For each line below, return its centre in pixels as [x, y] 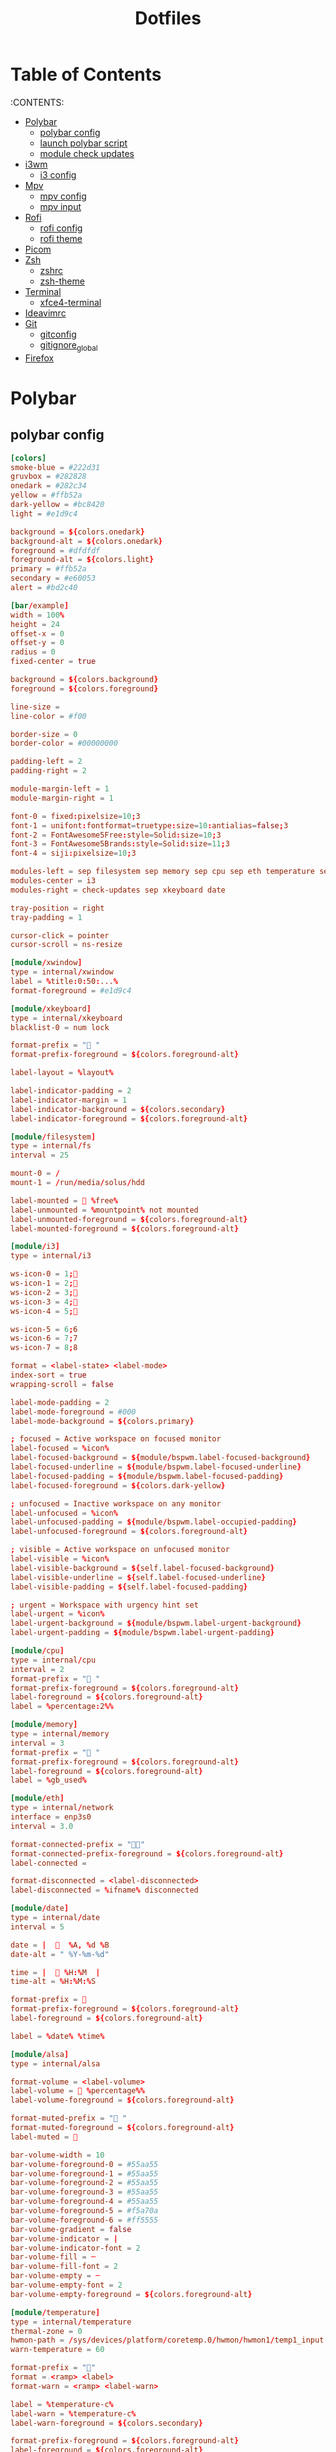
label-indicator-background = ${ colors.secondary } [118, 1109]
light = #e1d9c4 [44, 513]
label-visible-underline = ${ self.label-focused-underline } [138, 1577]
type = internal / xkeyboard [66, 1018]
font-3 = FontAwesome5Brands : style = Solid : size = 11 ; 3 [120, 844]
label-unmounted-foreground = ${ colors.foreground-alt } [129, 1219]
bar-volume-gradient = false [71, 2229]
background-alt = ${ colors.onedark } [86, 541]
